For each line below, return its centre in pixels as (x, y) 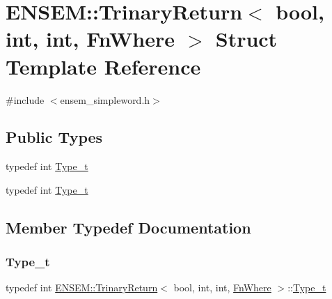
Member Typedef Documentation (128, 227)
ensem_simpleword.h (105, 99)
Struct (246, 39)
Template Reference (103, 66)
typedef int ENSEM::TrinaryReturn (82, 287)
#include (25, 99)
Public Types (54, 137)
